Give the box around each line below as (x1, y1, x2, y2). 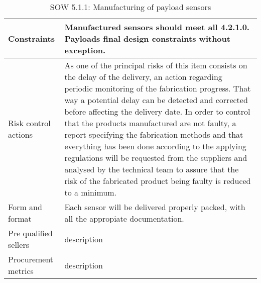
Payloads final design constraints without (64, 33, 230, 44)
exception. (64, 44, 106, 56)
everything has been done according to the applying (64, 140, 246, 152)
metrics (8, 265, 34, 276)
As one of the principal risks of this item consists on (64, 59, 247, 71)
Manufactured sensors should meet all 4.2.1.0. (64, 21, 249, 33)
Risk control (8, 117, 51, 129)
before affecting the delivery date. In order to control (64, 106, 250, 117)
